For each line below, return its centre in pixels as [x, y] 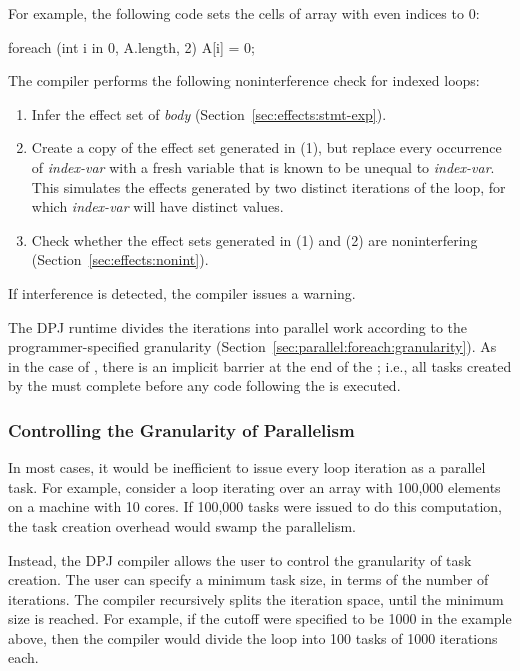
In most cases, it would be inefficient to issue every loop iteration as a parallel [247, 467]
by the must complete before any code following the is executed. [204, 385]
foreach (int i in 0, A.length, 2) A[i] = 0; [132, 46]
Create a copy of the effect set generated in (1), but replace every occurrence [266, 147]
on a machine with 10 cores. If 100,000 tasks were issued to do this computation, [255, 506]
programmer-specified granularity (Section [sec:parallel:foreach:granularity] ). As [252, 346]
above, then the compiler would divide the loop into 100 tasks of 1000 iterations [253, 637]
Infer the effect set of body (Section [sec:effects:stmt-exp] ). [209, 113]
